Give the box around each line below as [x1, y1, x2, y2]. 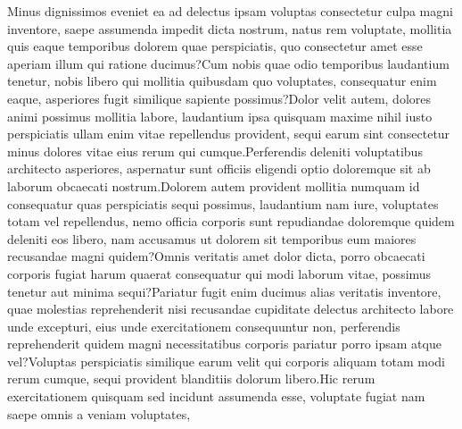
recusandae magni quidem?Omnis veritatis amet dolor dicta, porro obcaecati [7, 247, 425, 265]
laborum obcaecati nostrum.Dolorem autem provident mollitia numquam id [7, 176, 420, 195]
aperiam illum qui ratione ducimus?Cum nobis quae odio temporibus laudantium [7, 54, 450, 72]
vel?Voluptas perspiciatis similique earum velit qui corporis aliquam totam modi [7, 351, 445, 370]
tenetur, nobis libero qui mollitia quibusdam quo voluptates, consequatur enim [7, 71, 437, 90]
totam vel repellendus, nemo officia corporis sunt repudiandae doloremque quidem [7, 212, 455, 231]
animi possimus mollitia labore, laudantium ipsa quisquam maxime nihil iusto [7, 106, 433, 125]
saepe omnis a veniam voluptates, [7, 404, 191, 423]
